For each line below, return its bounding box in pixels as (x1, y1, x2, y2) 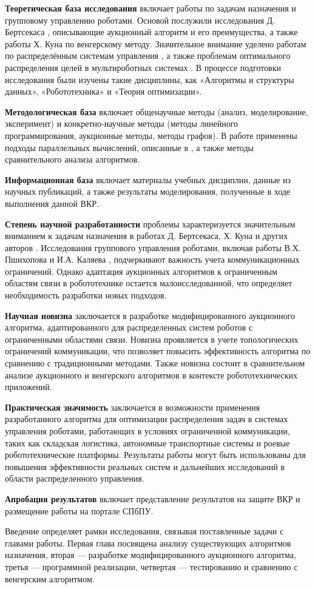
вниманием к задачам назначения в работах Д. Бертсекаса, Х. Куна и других (5, 229, 288, 242)
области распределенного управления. (5, 472, 144, 485)
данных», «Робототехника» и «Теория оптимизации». (5, 85, 202, 98)
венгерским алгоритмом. (5, 572, 95, 585)
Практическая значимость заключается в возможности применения (5, 400, 260, 413)
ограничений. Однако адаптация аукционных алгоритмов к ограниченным (5, 264, 277, 277)
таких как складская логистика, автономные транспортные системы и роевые (5, 436, 290, 449)
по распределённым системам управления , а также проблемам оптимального (5, 49, 291, 62)
